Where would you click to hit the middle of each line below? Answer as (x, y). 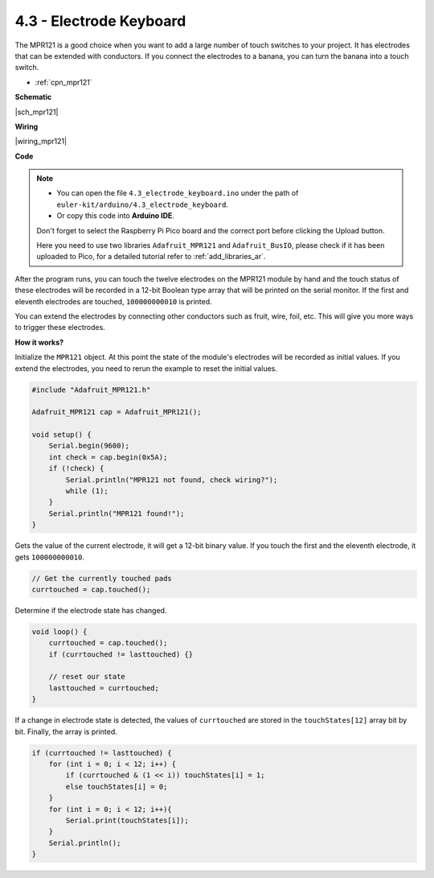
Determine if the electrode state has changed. (91, 610)
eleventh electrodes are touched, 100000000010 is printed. (113, 301)
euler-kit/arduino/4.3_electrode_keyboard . (143, 204)
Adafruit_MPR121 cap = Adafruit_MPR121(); (117, 412)
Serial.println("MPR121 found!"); (117, 513)
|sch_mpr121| (37, 112)
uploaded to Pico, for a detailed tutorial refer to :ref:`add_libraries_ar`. (151, 257)
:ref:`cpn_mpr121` (63, 82)
